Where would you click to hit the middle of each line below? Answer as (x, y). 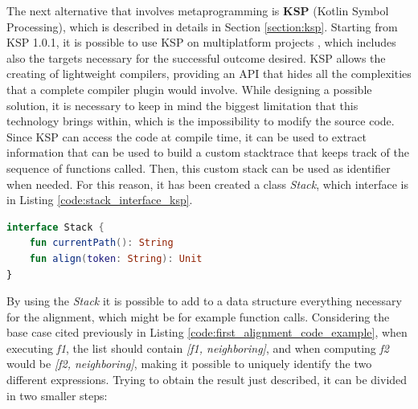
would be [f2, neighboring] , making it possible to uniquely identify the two (189, 364)
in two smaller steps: (57, 395)
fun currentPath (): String (101, 243)
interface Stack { (55, 227)
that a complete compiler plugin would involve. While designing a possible (189, 89)
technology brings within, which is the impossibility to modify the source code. (201, 121)
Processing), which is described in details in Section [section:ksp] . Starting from (202, 26)
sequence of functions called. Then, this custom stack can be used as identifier (199, 168)
